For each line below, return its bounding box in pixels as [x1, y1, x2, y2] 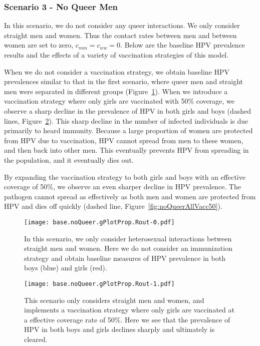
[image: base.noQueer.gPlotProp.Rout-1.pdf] [24, 280, 175, 287]
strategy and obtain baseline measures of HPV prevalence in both [24, 252, 225, 263]
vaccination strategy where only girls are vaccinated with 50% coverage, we [4, 96, 234, 106]
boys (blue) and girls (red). [24, 262, 107, 273]
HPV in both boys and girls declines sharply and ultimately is [24, 324, 215, 334]
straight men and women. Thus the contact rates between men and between [4, 30, 237, 40]
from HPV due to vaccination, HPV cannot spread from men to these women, [4, 135, 243, 145]
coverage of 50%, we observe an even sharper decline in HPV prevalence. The [4, 181, 241, 192]
